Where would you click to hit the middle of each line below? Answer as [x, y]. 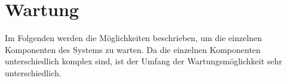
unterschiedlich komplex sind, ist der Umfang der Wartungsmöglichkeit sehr [143, 61]
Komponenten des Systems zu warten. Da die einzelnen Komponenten [133, 49]
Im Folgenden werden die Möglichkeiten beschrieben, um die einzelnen [134, 38]
